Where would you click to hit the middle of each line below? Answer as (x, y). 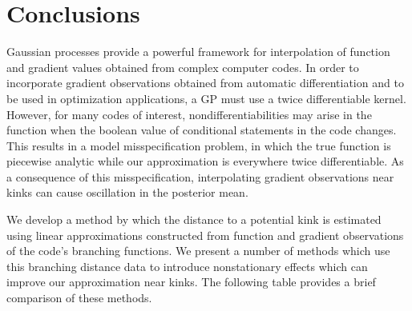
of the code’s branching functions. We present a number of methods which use (198, 251)
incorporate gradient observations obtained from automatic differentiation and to (205, 83)
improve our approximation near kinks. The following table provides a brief (191, 282)
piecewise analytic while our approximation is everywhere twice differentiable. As (205, 161)
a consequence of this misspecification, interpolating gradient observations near (200, 176)
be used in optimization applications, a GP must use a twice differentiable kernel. (206, 98)
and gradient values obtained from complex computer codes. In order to (183, 67)
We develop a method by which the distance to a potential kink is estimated (194, 219)
